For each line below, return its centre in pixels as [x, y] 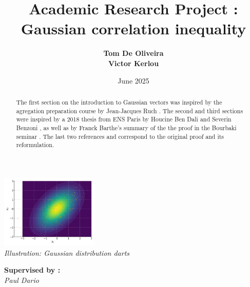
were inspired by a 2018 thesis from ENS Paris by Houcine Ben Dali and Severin [124, 119]
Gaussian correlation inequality [133, 28]
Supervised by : [32, 270]
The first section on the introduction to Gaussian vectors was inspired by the [119, 102]
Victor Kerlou [133, 63]
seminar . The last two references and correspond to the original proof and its [120, 136]
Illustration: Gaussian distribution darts [67, 252]
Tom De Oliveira [133, 53]
